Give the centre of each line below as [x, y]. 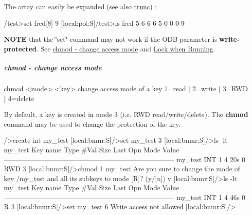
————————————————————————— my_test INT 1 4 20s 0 [125, 159]
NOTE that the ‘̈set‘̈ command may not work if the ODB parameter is [110, 39]
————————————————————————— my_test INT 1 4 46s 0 [125, 197]
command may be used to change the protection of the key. [92, 124]
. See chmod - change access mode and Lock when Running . [126, 48]
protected [20, 48]
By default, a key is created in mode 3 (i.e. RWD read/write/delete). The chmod [126, 114]
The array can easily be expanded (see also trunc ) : [81, 6]
